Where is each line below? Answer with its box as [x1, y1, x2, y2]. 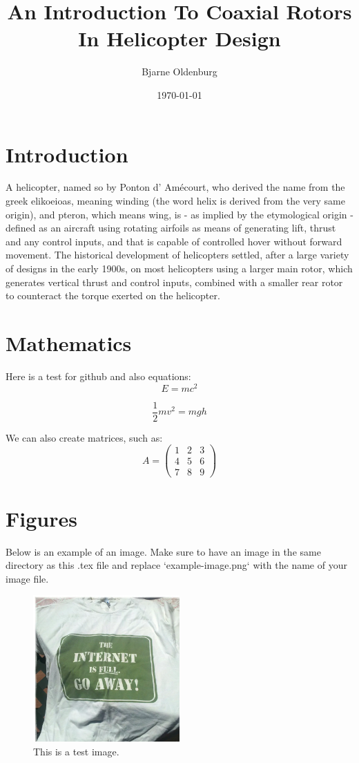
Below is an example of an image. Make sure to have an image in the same [6, 544, 321, 558]
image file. [6, 571, 49, 585]
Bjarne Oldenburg [142, 64, 217, 79]
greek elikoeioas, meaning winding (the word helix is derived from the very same [6, 194, 345, 208]
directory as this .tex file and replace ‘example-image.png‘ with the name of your [6, 558, 347, 572]
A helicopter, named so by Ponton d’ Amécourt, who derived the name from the [6, 180, 345, 194]
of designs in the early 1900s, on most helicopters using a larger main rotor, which [6, 261, 353, 275]
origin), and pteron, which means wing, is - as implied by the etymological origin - [6, 207, 353, 221]
